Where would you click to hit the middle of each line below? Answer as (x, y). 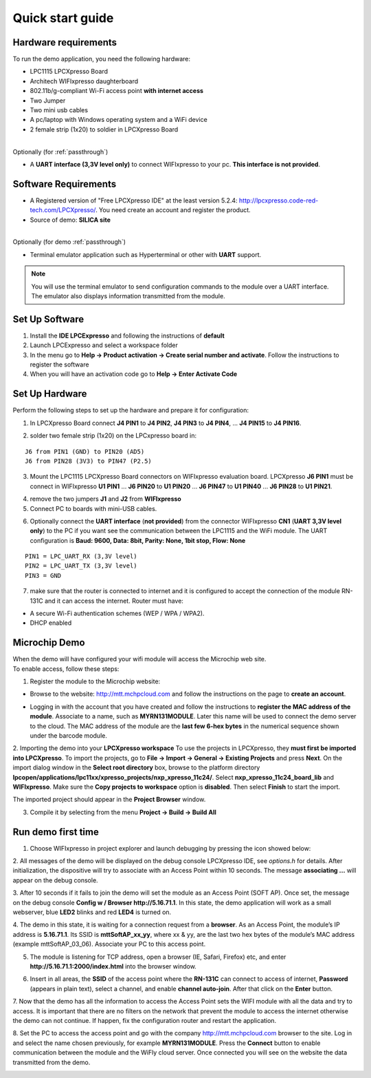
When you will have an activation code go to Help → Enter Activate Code (134, 374)
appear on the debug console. (56, 880)
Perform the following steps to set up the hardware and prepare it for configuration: (131, 411)
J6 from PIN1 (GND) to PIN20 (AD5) (85, 452)
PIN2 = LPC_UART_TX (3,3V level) (81, 566)
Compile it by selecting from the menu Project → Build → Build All (123, 812)
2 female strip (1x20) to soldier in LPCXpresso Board (104, 129)
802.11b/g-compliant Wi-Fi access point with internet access (117, 91)
